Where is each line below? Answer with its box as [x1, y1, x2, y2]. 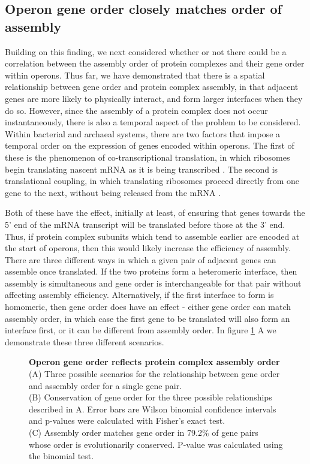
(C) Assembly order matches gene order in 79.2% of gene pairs [29, 426, 258, 438]
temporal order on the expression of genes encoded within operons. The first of [5, 139, 294, 152]
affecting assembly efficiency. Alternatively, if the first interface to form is [5, 288, 274, 301]
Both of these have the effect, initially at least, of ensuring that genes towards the [5, 206, 305, 219]
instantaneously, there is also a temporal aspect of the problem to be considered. [5, 116, 301, 128]
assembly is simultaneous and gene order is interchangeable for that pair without [5, 276, 302, 289]
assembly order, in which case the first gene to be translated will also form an [5, 312, 290, 324]
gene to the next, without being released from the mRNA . [5, 186, 221, 198]
